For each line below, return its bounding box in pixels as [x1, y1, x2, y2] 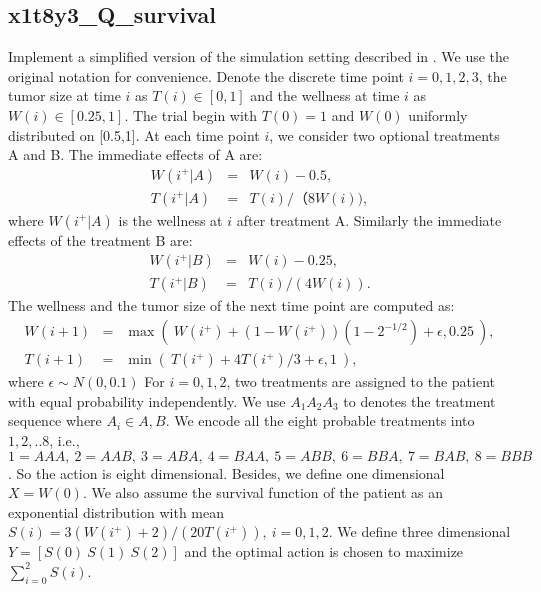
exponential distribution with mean [8, 501, 224, 522]
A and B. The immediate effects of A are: [8, 144, 263, 165]
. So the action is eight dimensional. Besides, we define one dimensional [8, 462, 445, 483]
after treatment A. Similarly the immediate [236, 209, 502, 230]
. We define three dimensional [328, 521, 511, 542]
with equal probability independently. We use [8, 390, 286, 411]
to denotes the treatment [343, 390, 496, 411]
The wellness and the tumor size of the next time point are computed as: [8, 295, 455, 316]
